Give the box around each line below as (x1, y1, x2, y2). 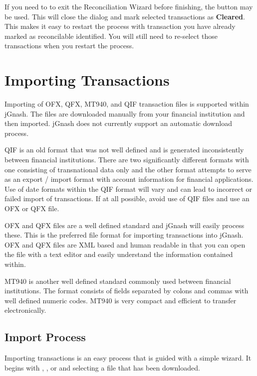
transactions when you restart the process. (4, 40, 134, 51)
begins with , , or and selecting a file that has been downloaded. (4, 362, 200, 373)
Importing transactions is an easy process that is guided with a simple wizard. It (4, 353, 252, 363)
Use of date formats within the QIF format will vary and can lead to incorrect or (4, 183, 253, 194)
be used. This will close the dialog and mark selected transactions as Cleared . (4, 11, 245, 21)
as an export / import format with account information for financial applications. (4, 174, 254, 184)
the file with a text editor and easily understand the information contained (4, 249, 233, 259)
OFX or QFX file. (4, 203, 59, 214)
